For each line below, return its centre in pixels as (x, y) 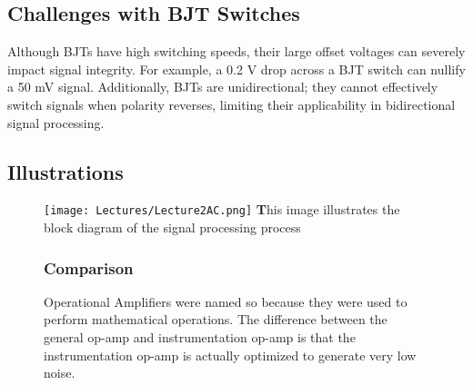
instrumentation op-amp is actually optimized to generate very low (230, 355)
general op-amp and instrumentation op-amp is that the (200, 337)
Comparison (89, 267)
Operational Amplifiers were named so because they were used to (226, 301)
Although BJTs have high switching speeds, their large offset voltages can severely (236, 51)
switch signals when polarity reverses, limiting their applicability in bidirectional (231, 104)
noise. (60, 373)
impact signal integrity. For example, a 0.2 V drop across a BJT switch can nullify (236, 69)
